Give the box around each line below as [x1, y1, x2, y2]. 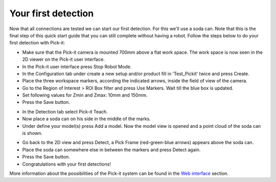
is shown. [22, 130, 43, 136]
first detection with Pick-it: [9, 40, 65, 46]
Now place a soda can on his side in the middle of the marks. [22, 116, 151, 122]
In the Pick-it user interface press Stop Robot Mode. [22, 63, 132, 70]
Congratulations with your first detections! [22, 161, 111, 167]
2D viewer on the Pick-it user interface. [22, 56, 105, 62]
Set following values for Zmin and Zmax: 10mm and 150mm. [22, 92, 148, 98]
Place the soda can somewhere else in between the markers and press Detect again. [22, 146, 201, 153]
